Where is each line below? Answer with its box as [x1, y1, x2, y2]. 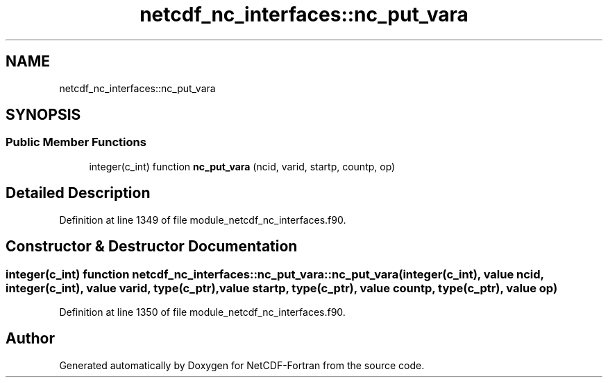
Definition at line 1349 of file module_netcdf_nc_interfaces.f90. [59, 213, 346, 226]
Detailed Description [6, 184, 151, 202]
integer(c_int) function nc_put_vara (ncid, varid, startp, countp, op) [89, 160, 396, 172]
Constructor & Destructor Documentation [6, 238, 298, 256]
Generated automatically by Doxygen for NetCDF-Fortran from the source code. [59, 359, 425, 371]
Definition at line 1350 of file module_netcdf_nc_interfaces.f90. [59, 305, 346, 318]
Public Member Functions [6, 135, 146, 150]
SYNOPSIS [6, 106, 81, 124]
